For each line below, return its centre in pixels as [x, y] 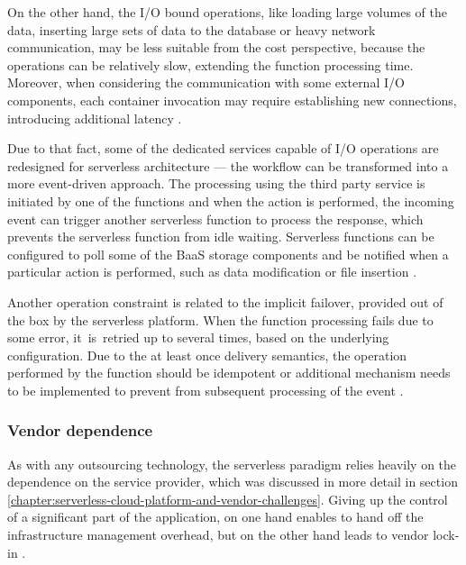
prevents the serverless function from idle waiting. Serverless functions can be [221, 237]
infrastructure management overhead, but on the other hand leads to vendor [218, 535]
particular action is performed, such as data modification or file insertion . [212, 272]
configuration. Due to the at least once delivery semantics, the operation [207, 355]
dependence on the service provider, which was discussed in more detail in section [233, 482]
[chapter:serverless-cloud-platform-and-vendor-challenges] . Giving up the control [228, 499]
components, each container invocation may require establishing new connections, [232, 100]
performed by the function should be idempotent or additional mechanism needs [229, 373]
